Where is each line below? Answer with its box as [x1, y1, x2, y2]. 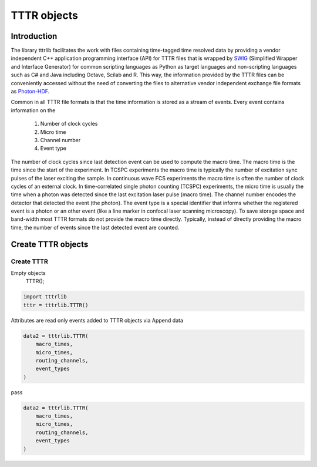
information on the [11, 106, 56, 114]
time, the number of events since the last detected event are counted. [11, 224, 180, 231]
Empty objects [11, 270, 46, 277]
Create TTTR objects [11, 239, 89, 249]
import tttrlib [23, 294, 67, 300]
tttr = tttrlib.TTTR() [23, 301, 89, 308]
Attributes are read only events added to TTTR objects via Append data [11, 317, 183, 324]
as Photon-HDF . [11, 88, 50, 95]
